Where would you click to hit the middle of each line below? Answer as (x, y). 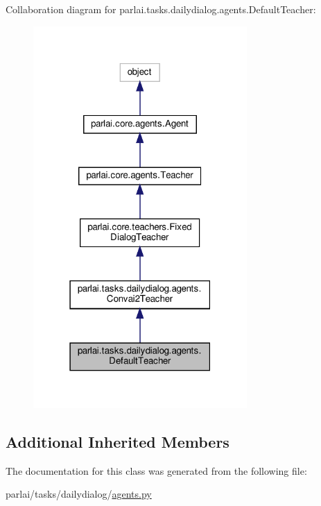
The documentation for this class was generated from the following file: (156, 470)
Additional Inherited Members (118, 441)
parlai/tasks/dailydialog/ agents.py (79, 494)
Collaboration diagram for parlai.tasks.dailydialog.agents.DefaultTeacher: (161, 9)
